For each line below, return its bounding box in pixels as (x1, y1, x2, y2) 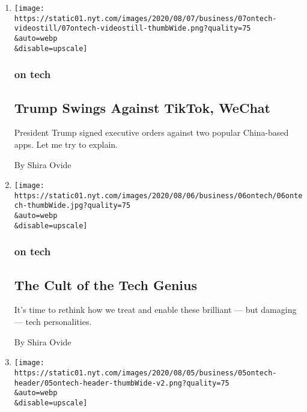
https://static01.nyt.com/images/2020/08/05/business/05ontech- (14, 368, 277, 377)
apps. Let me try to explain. (14, 138, 118, 150)
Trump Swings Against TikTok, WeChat (14, 98, 270, 117)
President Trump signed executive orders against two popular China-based (14, 126, 289, 139)
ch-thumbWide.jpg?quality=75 (14, 201, 131, 210)
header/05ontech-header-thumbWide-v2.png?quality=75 (14, 378, 229, 387)
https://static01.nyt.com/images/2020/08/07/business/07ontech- (14, 14, 277, 23)
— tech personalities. (14, 315, 92, 328)
